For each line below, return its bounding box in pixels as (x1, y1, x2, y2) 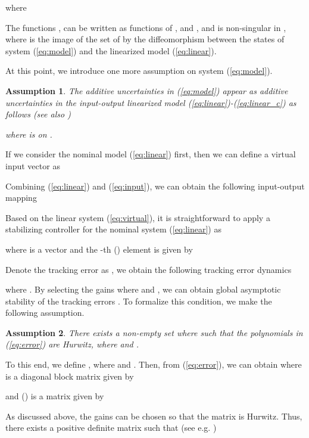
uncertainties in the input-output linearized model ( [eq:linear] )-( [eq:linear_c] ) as (5, 96, 296, 108)
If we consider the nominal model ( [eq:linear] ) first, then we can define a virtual (5, 148, 296, 160)
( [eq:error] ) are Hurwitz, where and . (5, 338, 139, 350)
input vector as (5, 159, 60, 172)
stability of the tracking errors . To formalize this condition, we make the (5, 294, 272, 307)
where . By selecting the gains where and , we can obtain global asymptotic (5, 283, 281, 296)
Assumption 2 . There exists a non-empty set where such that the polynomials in (5, 326, 303, 338)
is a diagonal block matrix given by (5, 369, 134, 382)
